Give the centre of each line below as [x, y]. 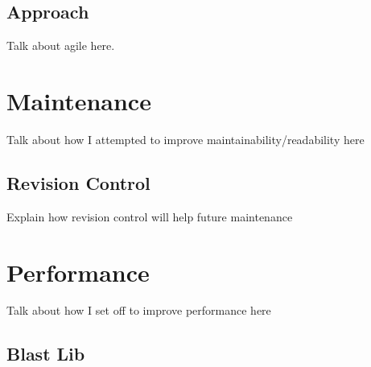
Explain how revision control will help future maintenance [150, 216]
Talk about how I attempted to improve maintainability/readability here [185, 139]
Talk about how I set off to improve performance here [139, 310]
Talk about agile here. [61, 45]
